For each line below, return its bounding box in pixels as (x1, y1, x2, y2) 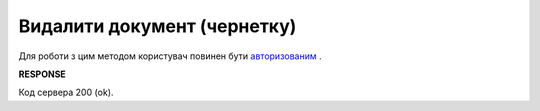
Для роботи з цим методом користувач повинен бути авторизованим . (18, 50, 322, 62)
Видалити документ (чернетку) (18, 15, 297, 37)
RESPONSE (18, 68, 67, 80)
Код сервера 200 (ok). (18, 86, 114, 99)
